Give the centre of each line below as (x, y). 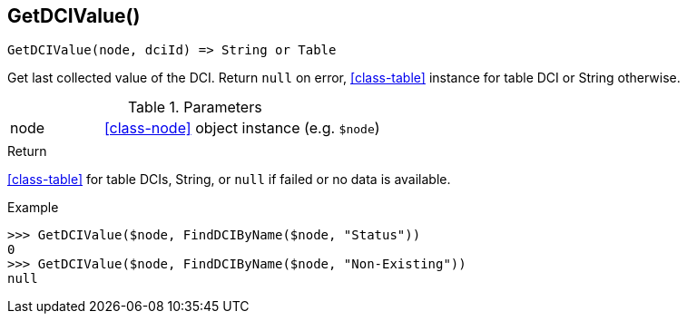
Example (33, 208)
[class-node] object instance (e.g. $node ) (242, 128)
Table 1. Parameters (195, 107)
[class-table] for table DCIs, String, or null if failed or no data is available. (229, 180)
